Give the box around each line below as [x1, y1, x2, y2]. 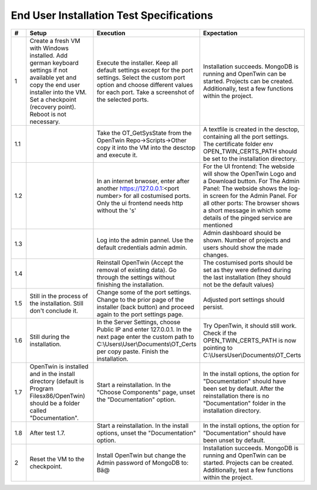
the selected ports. [96, 95, 149, 103]
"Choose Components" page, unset [96, 388, 195, 396]
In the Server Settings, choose [96, 318, 181, 326]
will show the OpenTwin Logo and [203, 169, 296, 177]
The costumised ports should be [203, 259, 293, 267]
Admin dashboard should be [203, 229, 281, 237]
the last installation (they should [203, 273, 291, 281]
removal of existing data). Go [96, 266, 177, 274]
